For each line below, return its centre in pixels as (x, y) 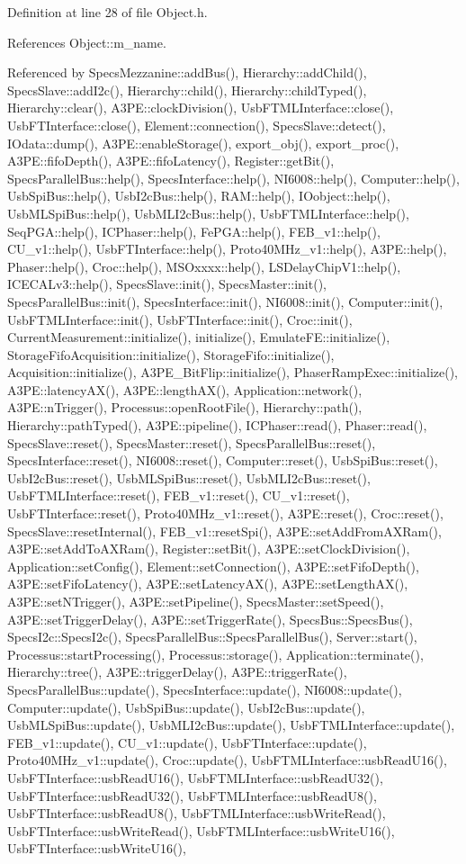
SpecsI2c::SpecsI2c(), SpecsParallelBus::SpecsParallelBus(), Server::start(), (212, 637)
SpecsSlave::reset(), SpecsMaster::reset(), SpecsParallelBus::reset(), (192, 442)
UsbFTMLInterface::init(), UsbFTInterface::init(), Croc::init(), (180, 319)
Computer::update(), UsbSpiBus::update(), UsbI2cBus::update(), (186, 707)
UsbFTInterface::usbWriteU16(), (97, 848)
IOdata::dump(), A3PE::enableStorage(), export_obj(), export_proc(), (203, 143)
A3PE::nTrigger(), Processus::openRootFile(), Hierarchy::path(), (185, 407)
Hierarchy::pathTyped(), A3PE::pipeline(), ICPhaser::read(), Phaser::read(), (217, 425)
